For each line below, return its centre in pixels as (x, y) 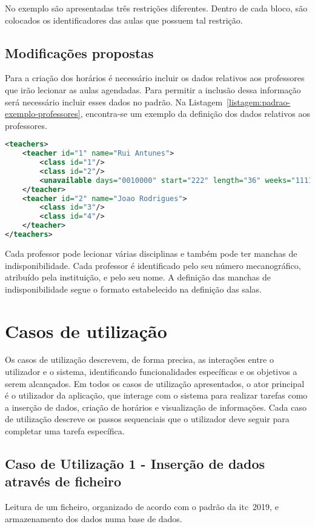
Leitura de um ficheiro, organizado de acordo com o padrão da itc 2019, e (142, 507)
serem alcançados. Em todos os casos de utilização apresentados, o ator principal (155, 383)
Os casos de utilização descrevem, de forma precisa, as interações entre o (139, 360)
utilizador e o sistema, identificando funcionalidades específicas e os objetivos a (151, 372)
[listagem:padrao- (259, 101)
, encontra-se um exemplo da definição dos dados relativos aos (195, 114)
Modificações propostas (79, 52)
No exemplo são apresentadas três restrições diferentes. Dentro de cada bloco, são (156, 8)
